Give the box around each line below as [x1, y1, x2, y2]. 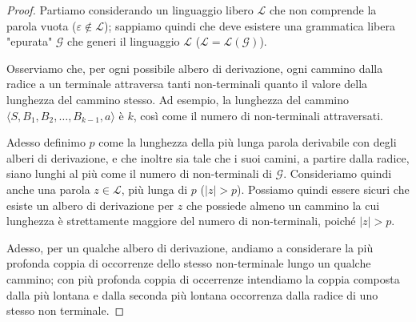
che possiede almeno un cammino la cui [186, 196, 380, 213]
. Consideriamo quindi [283, 165, 392, 182]
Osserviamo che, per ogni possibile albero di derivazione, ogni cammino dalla [6, 59, 383, 76]
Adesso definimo [6, 134, 86, 151]
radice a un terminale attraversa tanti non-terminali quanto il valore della [6, 75, 368, 92]
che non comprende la [269, 2, 377, 18]
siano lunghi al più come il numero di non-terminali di [6, 165, 272, 182]
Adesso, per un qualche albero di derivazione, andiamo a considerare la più [6, 239, 374, 256]
